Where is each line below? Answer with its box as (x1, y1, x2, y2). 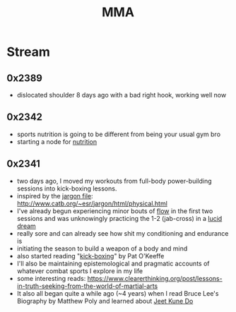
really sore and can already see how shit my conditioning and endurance (16, 229, 229, 237)
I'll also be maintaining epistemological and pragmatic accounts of (16, 259, 210, 268)
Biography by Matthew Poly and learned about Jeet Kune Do (16, 296, 194, 305)
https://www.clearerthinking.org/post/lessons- (87, 274, 223, 282)
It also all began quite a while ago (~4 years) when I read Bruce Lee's (16, 289, 219, 297)
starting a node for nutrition (16, 137, 98, 145)
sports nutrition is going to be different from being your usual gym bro (16, 130, 220, 138)
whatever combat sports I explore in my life (16, 266, 143, 275)
